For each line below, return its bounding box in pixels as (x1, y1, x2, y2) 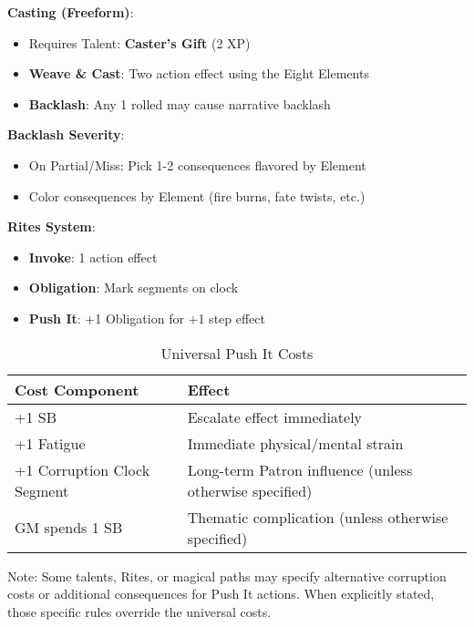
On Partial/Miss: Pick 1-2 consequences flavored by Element (28, 155, 366, 174)
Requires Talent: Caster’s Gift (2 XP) (28, 33, 251, 52)
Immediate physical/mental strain (187, 432, 404, 454)
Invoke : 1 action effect (28, 247, 158, 266)
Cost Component (15, 378, 139, 400)
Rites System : (7, 217, 96, 236)
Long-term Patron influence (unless (187, 458, 413, 480)
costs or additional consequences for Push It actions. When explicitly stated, (7, 584, 435, 603)
